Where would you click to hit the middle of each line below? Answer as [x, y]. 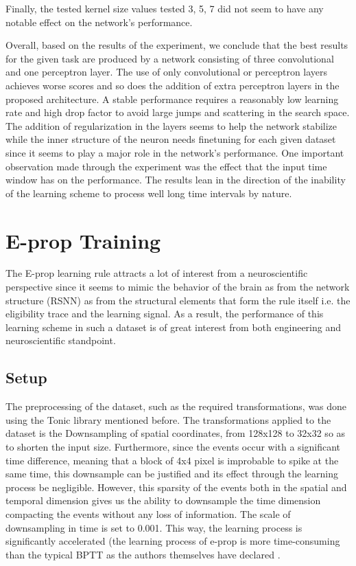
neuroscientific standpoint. [61, 340]
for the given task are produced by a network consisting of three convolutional [170, 58]
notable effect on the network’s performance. [99, 22]
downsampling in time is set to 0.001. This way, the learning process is [154, 527]
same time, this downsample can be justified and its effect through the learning [172, 474]
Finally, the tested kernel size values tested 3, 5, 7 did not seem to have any [165, 8]
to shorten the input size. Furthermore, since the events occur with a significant [173, 446]
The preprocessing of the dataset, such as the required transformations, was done [176, 406]
